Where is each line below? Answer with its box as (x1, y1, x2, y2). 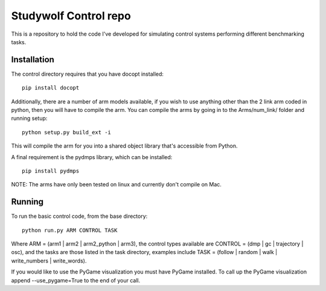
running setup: (11, 115, 48, 122)
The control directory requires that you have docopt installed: (11, 70, 164, 77)
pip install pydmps (22, 167, 80, 174)
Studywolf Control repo (11, 9, 131, 22)
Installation (11, 54, 54, 65)
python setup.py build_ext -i (22, 129, 112, 136)
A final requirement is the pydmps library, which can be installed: (11, 153, 173, 160)
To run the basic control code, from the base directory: (11, 212, 148, 220)
